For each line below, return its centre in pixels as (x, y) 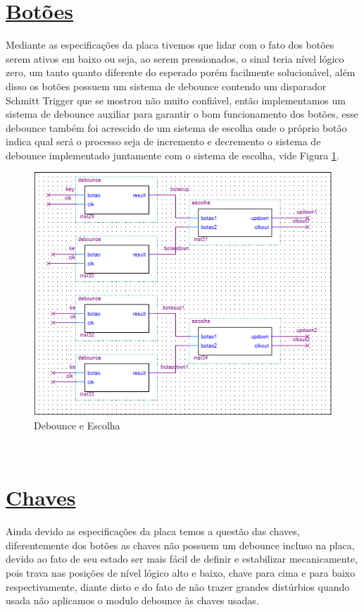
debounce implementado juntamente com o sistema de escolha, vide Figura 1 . (172, 155)
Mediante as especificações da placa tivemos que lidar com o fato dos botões (170, 45)
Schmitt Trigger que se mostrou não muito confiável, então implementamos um (176, 100)
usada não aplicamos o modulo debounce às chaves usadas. (132, 600)
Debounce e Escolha (77, 425)
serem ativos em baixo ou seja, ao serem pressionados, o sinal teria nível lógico (175, 58)
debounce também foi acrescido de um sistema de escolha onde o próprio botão (176, 127)
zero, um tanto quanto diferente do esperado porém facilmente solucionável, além (181, 72)
